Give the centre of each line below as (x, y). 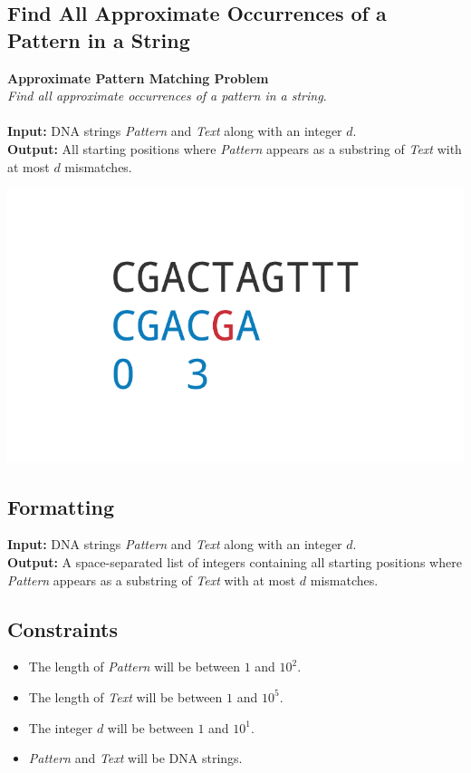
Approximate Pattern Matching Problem (138, 77)
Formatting (61, 506)
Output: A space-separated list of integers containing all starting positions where (235, 561)
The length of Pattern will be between (135, 667)
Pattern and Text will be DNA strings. (135, 758)
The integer (61, 727)
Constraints (62, 628)
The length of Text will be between (125, 696)
